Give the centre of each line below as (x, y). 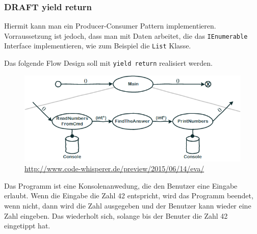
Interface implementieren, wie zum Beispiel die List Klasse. (98, 46)
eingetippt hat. (27, 226)
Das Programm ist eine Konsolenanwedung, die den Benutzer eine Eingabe (121, 185)
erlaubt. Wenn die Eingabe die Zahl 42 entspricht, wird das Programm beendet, (129, 196)
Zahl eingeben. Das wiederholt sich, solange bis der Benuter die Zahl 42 (116, 215)
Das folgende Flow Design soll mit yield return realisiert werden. (108, 63)
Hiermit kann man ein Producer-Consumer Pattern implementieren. (110, 26)
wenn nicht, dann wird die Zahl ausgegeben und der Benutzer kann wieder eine (128, 205)
